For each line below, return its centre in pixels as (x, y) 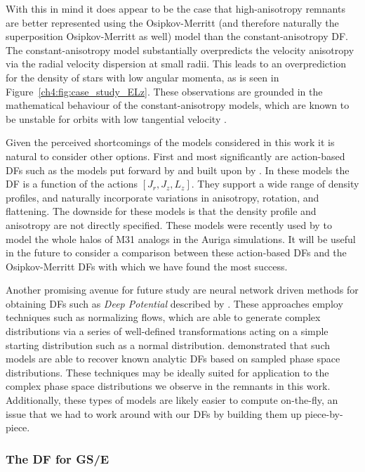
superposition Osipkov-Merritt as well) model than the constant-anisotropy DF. (177, 36)
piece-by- (324, 413)
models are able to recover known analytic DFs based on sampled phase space (173, 359)
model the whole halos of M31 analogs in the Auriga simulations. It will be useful (181, 238)
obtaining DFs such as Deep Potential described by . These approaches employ (174, 303)
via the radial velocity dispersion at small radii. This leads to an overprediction (176, 64)
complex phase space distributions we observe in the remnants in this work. (168, 386)
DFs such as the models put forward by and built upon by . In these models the (178, 170)
